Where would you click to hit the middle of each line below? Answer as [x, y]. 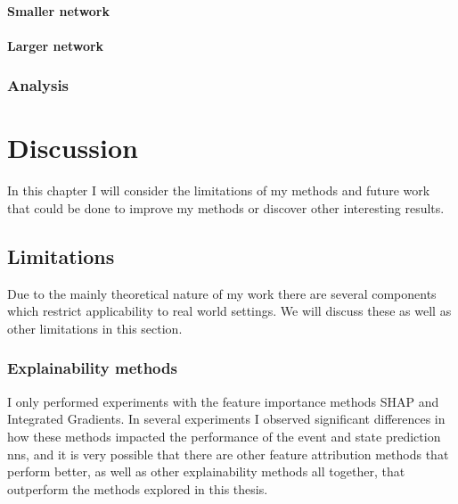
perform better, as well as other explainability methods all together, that [206, 471]
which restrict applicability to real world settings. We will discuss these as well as [229, 311]
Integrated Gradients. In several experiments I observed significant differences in [226, 419]
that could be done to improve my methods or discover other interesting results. [226, 207]
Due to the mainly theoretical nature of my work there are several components [222, 293]
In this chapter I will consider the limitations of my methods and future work [219, 190]
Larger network [56, 45]
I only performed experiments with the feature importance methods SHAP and [223, 401]
